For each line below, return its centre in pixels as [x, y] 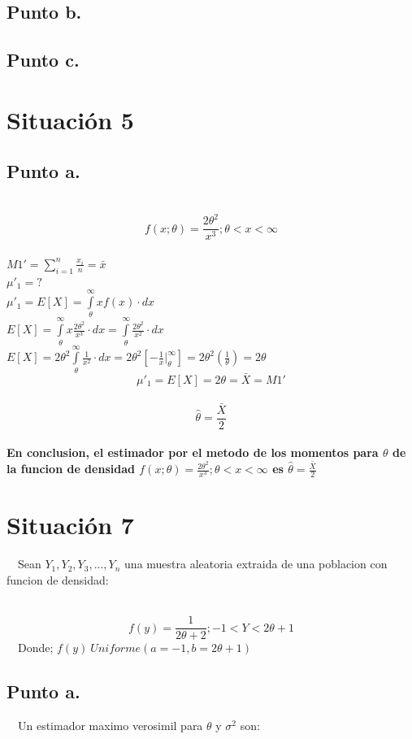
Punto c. [43, 60]
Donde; [35, 648]
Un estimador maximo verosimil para [110, 725]
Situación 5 [70, 119]
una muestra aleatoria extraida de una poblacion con [256, 564]
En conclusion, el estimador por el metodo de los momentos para [193, 452]
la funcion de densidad [71, 469]
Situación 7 [70, 525]
